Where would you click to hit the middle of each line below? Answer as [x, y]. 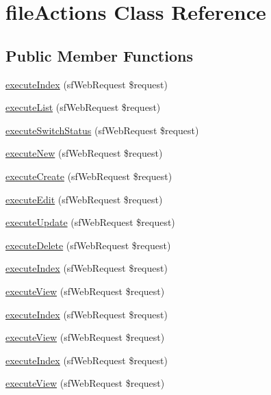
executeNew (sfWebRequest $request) [84, 153]
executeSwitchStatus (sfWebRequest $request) [102, 130]
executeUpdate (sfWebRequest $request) [90, 222]
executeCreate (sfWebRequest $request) [89, 176]
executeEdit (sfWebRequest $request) [84, 199]
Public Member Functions [99, 55]
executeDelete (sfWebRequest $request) [88, 245]
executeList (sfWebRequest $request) [83, 107]
